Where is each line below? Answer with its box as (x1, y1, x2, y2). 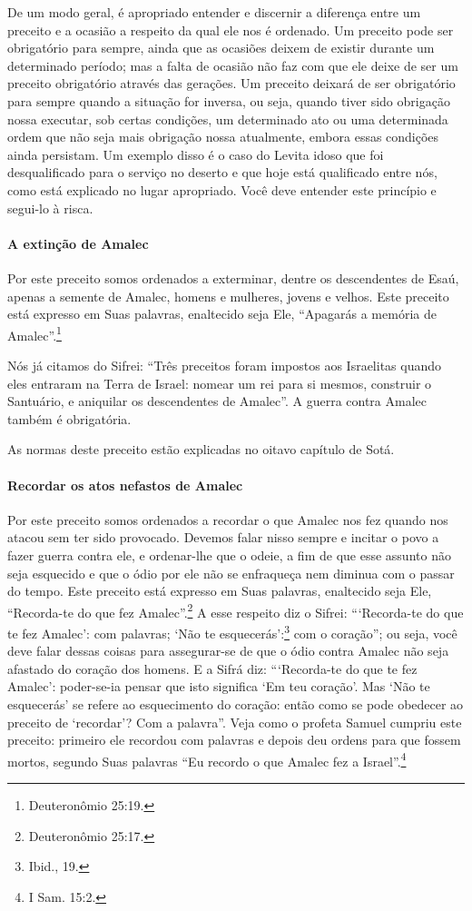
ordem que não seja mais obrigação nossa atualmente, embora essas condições (7, 127, 439, 146)
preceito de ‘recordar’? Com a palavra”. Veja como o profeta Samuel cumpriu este (7, 712, 462, 731)
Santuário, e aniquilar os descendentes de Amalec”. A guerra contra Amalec (7, 391, 427, 411)
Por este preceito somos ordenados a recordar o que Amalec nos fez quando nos (7, 510, 448, 529)
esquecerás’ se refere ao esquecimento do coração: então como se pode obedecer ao (7, 694, 464, 713)
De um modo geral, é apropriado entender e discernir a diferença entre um (7, 3, 421, 21)
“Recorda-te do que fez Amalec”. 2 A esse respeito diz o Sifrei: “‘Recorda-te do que (7, 599, 464, 621)
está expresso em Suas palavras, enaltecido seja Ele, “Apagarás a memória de (7, 304, 437, 323)
